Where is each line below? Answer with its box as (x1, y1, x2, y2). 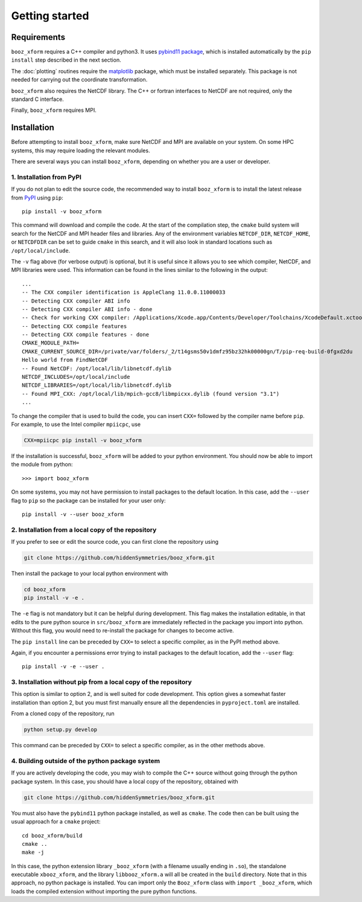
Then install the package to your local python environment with (11, 570, 168, 577)
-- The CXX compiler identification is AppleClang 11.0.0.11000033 (22, 289, 226, 296)
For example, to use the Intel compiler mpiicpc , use (11, 420, 141, 428)
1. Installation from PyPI (11, 173, 81, 181)
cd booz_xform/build (22, 832, 83, 839)
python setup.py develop (24, 726, 98, 733)
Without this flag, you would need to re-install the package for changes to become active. (11, 627, 235, 634)
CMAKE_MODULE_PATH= (22, 340, 80, 347)
